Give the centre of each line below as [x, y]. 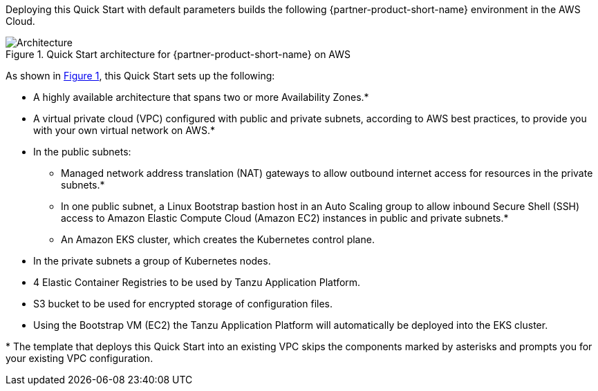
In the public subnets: [82, 152]
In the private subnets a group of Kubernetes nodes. [152, 261]
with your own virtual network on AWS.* [124, 130]
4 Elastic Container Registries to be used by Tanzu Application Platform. [197, 282]
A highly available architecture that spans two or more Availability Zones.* [201, 97]
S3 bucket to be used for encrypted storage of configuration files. [183, 304]
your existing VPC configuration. [80, 358]
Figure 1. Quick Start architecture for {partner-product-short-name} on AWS [178, 54]
